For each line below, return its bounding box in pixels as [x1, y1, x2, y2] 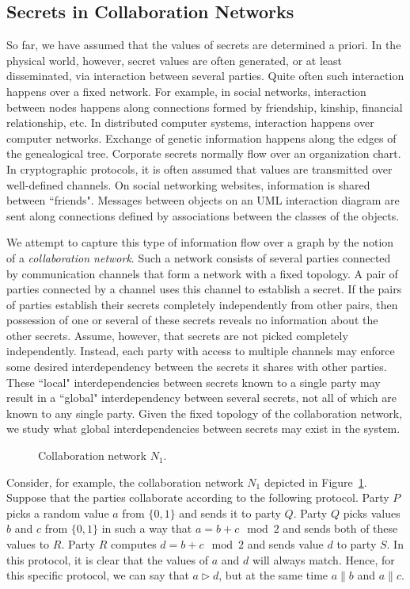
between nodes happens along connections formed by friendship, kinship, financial [6, 98, 403, 115]
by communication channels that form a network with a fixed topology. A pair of [6, 265, 398, 281]
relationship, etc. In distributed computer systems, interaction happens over [6, 114, 374, 131]
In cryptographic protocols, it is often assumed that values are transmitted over [6, 160, 393, 177]
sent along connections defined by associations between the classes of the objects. [6, 207, 400, 224]
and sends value [247, 536, 324, 553]
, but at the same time [218, 567, 328, 583]
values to [6, 536, 50, 553]
